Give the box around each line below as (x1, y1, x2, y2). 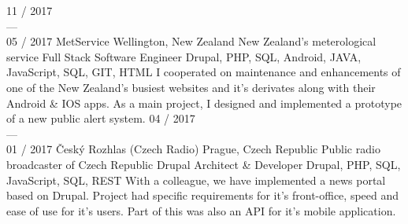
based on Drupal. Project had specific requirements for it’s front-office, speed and (6, 187, 399, 204)
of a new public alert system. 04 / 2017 (6, 110, 195, 127)
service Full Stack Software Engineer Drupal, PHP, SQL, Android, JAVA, (6, 48, 362, 64)
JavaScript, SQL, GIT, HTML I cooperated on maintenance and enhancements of (6, 64, 401, 80)
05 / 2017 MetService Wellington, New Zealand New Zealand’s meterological (6, 33, 376, 50)
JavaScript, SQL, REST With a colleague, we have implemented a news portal (6, 171, 386, 188)
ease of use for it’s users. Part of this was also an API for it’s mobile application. (6, 202, 396, 218)
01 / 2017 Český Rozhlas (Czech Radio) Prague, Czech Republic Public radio (6, 141, 380, 157)
